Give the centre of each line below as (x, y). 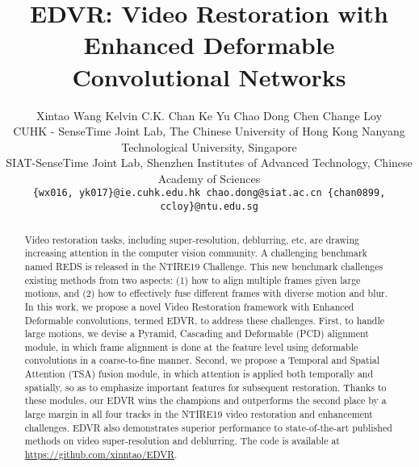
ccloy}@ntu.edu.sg (209, 207)
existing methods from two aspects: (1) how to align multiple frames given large (193, 279)
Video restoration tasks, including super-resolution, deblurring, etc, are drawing (192, 239)
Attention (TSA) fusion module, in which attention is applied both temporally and (199, 374)
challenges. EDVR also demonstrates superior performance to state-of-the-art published (208, 427)
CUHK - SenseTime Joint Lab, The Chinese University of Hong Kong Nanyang (209, 131)
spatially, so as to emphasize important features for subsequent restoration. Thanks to (205, 387)
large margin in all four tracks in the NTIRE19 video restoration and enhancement (199, 414)
